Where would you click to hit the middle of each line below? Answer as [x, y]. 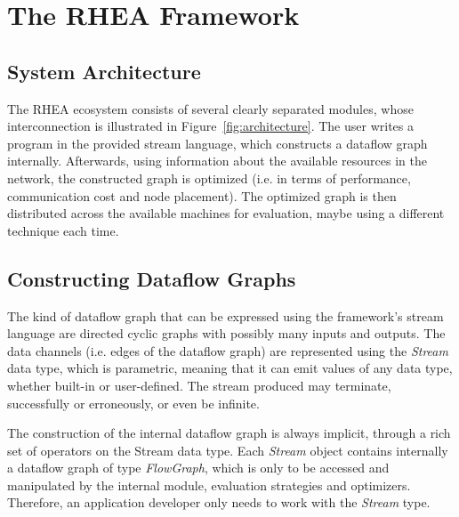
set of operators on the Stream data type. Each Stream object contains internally [228, 450]
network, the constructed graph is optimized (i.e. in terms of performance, [209, 178]
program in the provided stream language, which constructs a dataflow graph [217, 143]
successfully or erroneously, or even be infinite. [133, 403]
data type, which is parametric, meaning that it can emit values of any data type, [230, 368]
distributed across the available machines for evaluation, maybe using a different [226, 213]
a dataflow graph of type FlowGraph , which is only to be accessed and [198, 468]
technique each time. [63, 230]
